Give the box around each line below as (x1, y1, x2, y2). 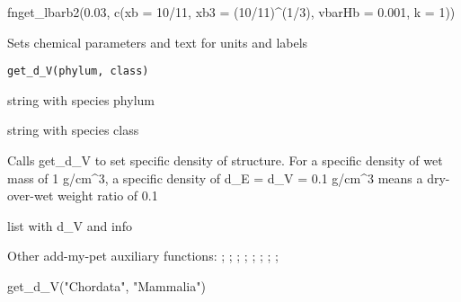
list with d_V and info (7, 216, 132, 235)
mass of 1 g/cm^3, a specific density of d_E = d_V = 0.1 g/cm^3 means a (7, 168, 423, 187)
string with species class (7, 120, 139, 139)
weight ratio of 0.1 (58, 186, 158, 205)
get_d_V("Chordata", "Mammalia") (7, 277, 206, 295)
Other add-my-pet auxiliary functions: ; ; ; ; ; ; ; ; (7, 246, 279, 265)
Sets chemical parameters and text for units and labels (7, 32, 308, 51)
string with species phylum (7, 90, 155, 109)
